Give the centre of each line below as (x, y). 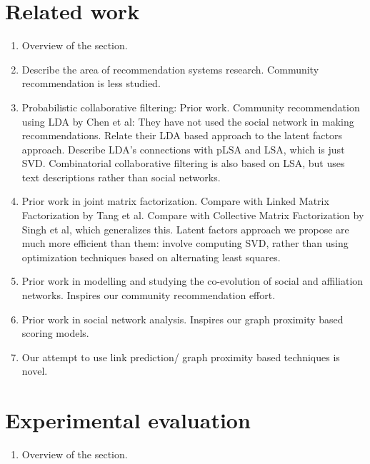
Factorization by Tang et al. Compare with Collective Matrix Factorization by (193, 215)
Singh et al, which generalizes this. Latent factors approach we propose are (185, 229)
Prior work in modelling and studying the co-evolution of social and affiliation (192, 281)
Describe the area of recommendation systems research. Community (170, 69)
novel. (35, 371)
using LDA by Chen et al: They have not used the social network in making (188, 121)
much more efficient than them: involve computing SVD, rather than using (185, 243)
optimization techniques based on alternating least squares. (151, 257)
